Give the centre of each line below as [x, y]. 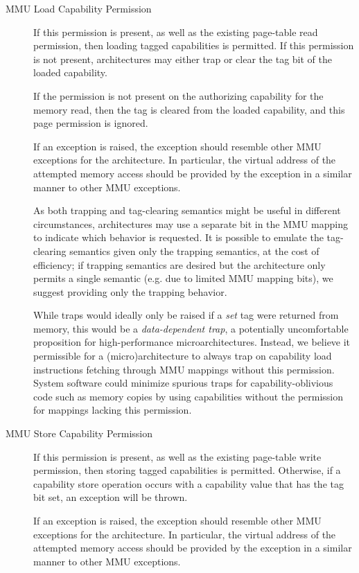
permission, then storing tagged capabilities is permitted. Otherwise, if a [187, 470]
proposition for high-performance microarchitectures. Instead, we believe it [192, 342]
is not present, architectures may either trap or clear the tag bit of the [183, 59]
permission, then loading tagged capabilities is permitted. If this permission [194, 45]
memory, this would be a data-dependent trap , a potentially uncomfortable [191, 328]
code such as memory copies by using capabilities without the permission [189, 396]
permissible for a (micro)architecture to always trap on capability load [183, 356]
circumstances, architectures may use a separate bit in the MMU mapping [191, 223]
